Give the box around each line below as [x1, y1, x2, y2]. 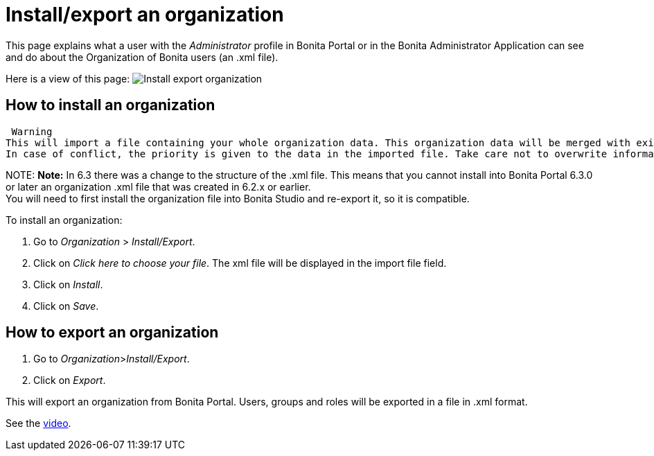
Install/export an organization [6, 3, 284, 26]
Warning [11, 125, 53, 137]
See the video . [6, 417, 71, 430]
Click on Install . [33, 278, 103, 290]
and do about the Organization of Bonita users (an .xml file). [6, 51, 279, 63]
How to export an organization [6, 324, 219, 342]
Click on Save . [33, 299, 99, 312]
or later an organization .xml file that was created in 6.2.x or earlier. [6, 180, 311, 193]
